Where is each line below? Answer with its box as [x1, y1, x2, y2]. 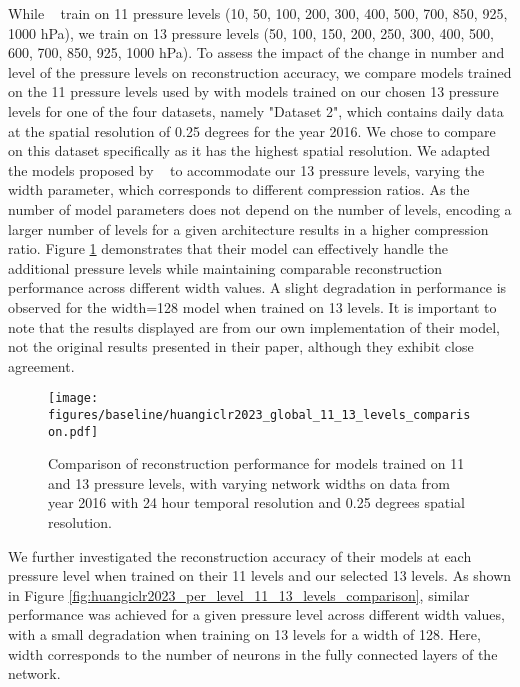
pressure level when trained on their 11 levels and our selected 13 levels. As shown [8, 565, 512, 586]
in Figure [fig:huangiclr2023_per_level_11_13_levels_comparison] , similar [8, 584, 470, 605]
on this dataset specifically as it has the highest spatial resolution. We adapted [8, 140, 491, 161]
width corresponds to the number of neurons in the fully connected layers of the [8, 643, 498, 664]
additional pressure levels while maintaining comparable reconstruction [8, 257, 443, 278]
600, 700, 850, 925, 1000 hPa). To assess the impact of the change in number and [8, 42, 505, 63]
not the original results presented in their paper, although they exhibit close [8, 336, 474, 357]
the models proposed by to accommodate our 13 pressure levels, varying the [8, 159, 485, 180]
